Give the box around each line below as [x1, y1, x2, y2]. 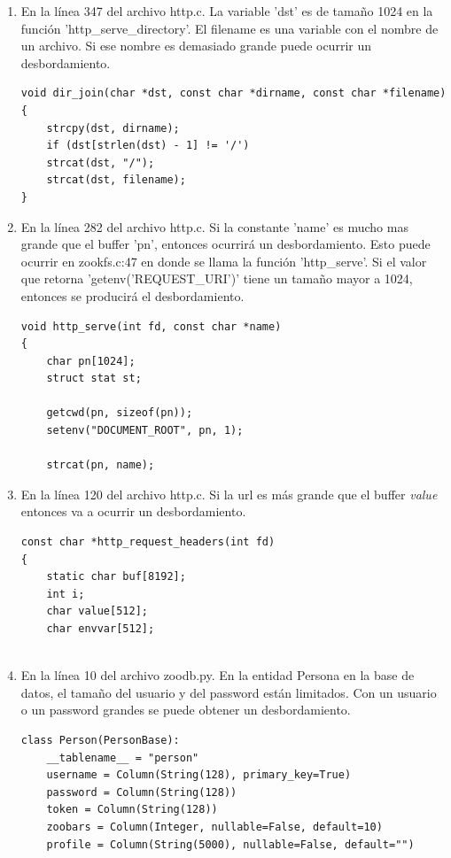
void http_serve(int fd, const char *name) [20, 320, 282, 333]
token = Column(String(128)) [46, 803, 218, 816]
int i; [46, 587, 85, 600]
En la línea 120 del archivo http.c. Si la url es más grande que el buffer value [20, 484, 438, 503]
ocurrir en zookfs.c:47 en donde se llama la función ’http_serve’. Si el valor [20, 251, 427, 270]
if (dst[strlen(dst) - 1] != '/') [46, 139, 250, 152]
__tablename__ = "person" [46, 751, 199, 764]
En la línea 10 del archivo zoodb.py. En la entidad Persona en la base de [20, 666, 415, 684]
